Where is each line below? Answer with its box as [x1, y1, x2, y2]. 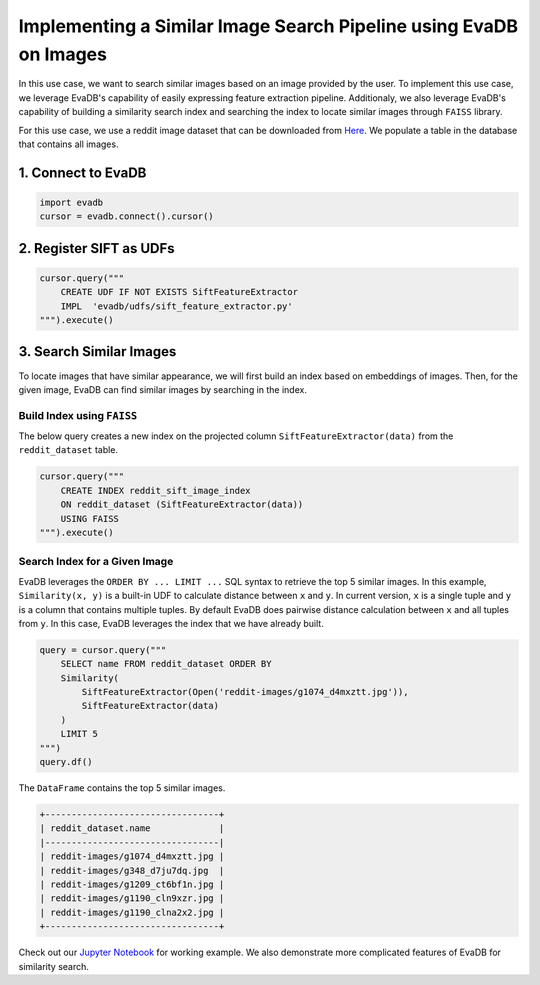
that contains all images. [18, 138, 119, 150]
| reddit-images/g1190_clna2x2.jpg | [39, 906, 225, 918]
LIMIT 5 [60, 728, 99, 740]
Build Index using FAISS [18, 408, 138, 422]
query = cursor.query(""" [39, 644, 167, 655]
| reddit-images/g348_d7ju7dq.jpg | [39, 865, 225, 876]
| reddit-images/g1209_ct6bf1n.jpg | [39, 878, 225, 890]
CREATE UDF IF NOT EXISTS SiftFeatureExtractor [60, 286, 299, 298]
